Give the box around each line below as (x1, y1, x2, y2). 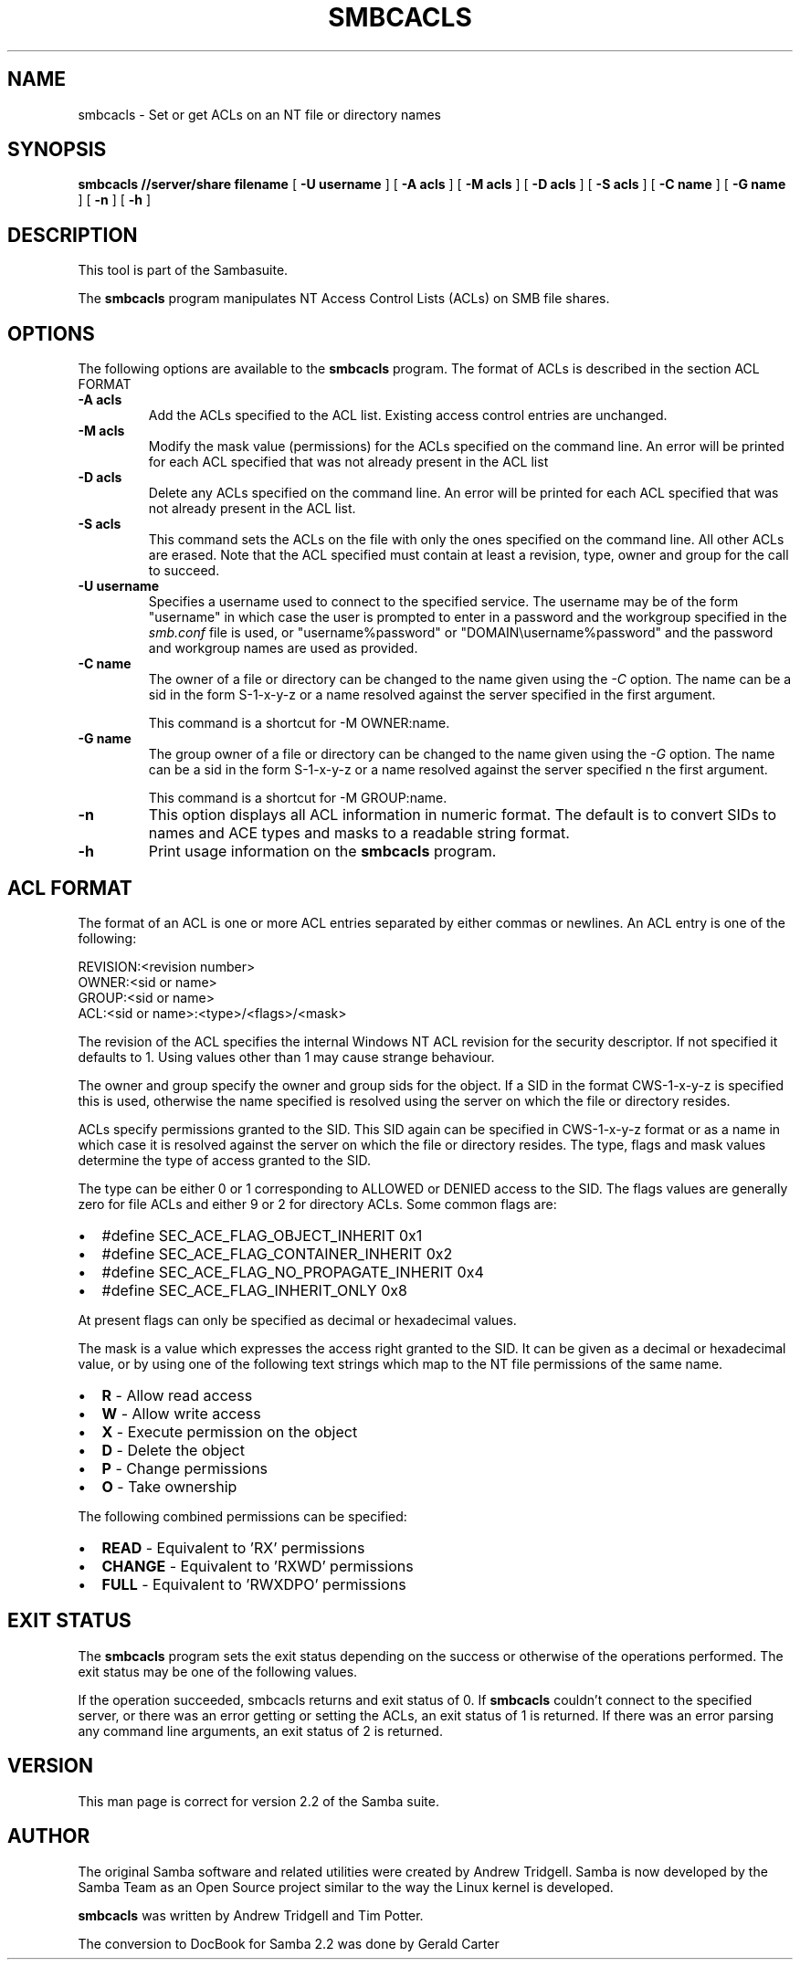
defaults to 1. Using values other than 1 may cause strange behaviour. (78, 1048, 495, 1065)
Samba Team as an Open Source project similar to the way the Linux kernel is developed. (78, 1878, 614, 1895)
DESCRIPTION (7, 223, 138, 247)
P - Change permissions (101, 1458, 268, 1478)
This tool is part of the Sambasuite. (78, 262, 289, 279)
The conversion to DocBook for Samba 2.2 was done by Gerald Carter (78, 1935, 500, 1951)
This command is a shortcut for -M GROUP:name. (148, 790, 447, 806)
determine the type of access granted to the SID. (78, 1152, 371, 1168)
